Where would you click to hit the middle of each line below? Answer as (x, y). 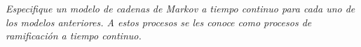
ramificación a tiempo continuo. (74, 36)
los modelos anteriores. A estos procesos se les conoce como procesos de (159, 22)
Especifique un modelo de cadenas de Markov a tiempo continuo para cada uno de (180, 8)
